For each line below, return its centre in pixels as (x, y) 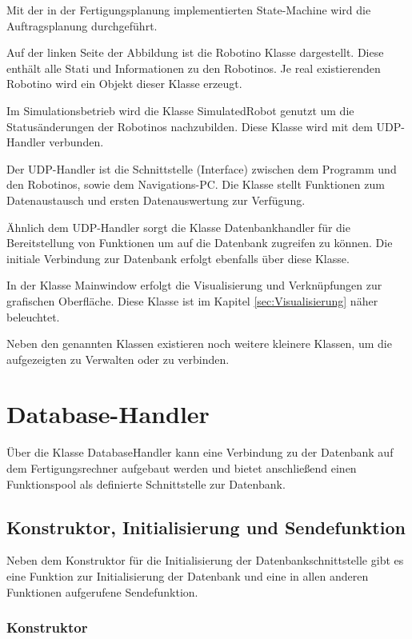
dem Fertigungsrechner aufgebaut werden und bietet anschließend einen (182, 468)
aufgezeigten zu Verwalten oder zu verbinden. (118, 359)
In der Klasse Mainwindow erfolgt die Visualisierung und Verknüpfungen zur (194, 285)
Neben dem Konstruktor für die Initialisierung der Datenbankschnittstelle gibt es (205, 560)
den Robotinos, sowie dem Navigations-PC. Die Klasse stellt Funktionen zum (196, 184)
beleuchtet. (33, 316)
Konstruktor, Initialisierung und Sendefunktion (206, 527)
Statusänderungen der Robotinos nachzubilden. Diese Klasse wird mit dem (190, 126)
